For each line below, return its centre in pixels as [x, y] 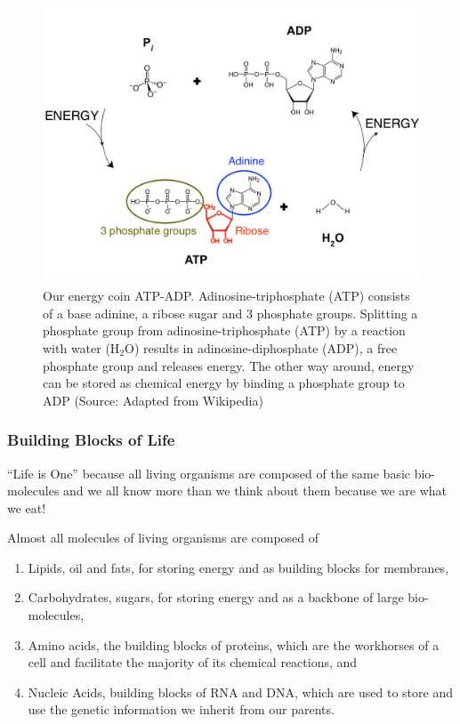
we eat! [27, 507]
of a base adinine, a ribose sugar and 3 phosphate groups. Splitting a [230, 313]
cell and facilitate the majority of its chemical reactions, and [193, 662]
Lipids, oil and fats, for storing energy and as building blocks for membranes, [238, 567]
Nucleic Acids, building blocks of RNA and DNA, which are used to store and [240, 692]
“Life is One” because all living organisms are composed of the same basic [209, 473]
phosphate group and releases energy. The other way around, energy [229, 365]
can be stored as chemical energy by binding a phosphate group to [224, 383]
